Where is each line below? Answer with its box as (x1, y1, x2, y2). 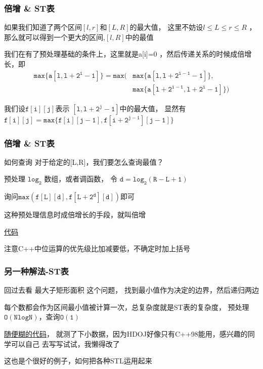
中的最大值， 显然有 (119, 103, 186, 113)
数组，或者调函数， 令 (44, 173, 118, 184)
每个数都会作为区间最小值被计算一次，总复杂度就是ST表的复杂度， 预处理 (4, 301, 249, 312)
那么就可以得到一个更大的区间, (4, 31, 105, 42)
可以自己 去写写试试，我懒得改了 (11, 338, 120, 349)
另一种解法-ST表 (4, 264, 69, 277)
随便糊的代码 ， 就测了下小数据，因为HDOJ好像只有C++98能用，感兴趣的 (4, 329, 248, 339)
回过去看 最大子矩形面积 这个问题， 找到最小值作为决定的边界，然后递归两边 (4, 285, 259, 295)
